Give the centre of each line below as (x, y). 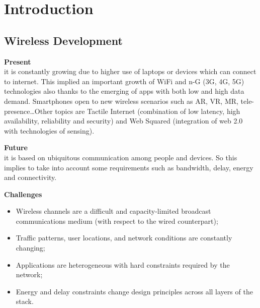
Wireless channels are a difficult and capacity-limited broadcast (113, 211)
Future (16, 147)
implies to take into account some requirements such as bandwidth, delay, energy (129, 167)
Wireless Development (63, 40)
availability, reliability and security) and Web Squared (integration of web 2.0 (123, 121)
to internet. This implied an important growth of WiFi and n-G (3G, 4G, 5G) (124, 81)
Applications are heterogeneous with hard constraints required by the (123, 264)
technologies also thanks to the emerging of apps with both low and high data (124, 91)
